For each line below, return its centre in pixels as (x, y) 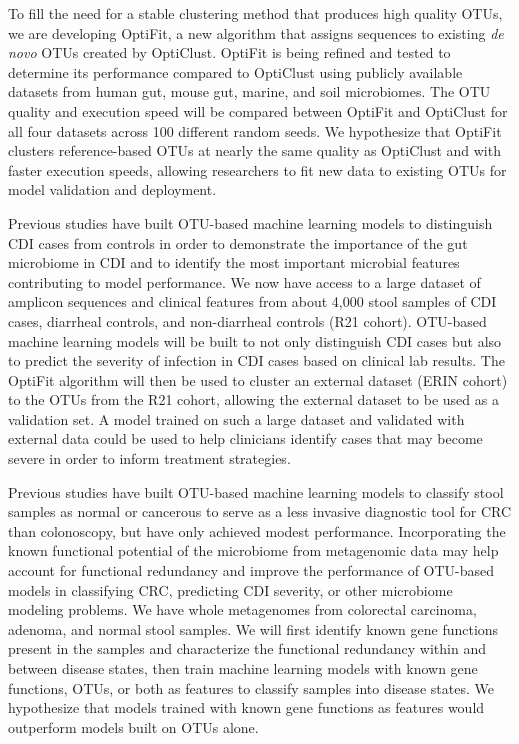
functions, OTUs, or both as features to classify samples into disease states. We (251, 687)
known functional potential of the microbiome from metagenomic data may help (253, 550)
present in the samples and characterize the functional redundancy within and (247, 648)
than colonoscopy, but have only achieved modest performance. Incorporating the (257, 530)
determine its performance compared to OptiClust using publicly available (235, 71)
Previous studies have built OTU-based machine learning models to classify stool (256, 491)
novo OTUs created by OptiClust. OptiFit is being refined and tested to (229, 52)
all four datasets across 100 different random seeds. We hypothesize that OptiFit (255, 130)
